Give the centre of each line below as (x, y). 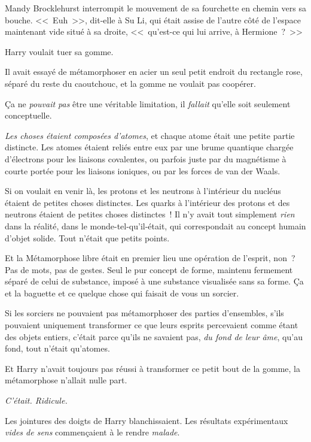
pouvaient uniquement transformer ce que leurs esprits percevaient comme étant (152, 325)
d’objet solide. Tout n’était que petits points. (87, 237)
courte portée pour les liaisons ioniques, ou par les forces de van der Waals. (143, 170)
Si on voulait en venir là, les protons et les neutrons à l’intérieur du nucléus (143, 191)
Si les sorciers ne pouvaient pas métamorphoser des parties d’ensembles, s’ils (144, 313)
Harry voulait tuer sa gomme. (59, 51)
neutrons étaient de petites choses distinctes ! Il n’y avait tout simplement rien (150, 214)
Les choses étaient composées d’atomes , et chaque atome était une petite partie (150, 135)
